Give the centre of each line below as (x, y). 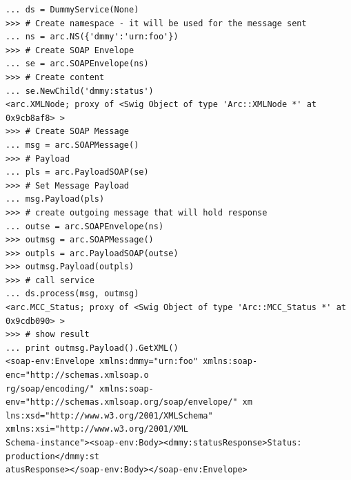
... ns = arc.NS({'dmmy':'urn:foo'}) (92, 37)
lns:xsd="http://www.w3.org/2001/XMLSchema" (109, 415)
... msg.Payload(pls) (55, 199)
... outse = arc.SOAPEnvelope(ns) (85, 226)
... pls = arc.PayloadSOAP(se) (77, 172)
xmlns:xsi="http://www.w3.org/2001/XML (97, 429)
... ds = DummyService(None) (72, 10)
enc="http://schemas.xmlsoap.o (77, 375)
